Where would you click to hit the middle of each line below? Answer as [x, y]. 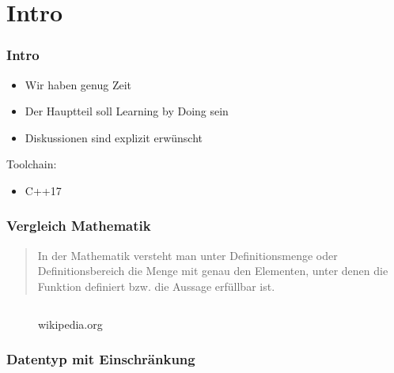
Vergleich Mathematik [79, 226]
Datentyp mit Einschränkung [101, 359]
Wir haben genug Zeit [78, 84]
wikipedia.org [70, 324]
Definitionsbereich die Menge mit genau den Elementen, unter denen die [213, 271]
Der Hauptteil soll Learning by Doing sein [127, 111]
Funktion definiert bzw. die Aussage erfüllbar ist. [156, 286]
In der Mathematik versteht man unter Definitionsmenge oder [188, 255]
